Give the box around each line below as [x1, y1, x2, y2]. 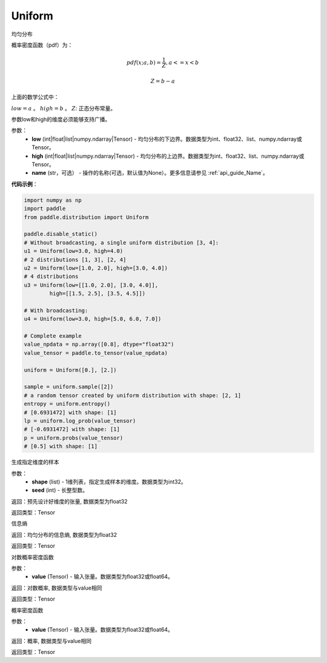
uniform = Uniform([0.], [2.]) [24, 366, 117, 373]
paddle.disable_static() [24, 231, 98, 238]
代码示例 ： [11, 180, 38, 187]
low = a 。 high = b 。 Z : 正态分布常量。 [11, 104, 116, 112]
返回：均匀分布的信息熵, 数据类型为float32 [11, 531, 117, 538]
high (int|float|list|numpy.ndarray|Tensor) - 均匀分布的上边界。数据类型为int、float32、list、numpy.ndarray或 [31, 152, 305, 160]
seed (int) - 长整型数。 [31, 486, 88, 494]
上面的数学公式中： [11, 93, 59, 101]
